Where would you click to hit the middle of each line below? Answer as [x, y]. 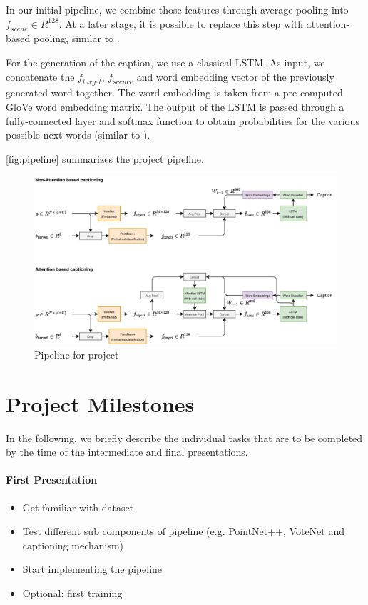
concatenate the [40, 76]
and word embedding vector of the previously [235, 76]
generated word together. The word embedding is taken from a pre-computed [174, 92]
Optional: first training [72, 593]
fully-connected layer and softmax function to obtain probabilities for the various [183, 120]
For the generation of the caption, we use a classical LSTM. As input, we [165, 62]
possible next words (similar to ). [78, 135]
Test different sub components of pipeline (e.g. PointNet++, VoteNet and [183, 531]
